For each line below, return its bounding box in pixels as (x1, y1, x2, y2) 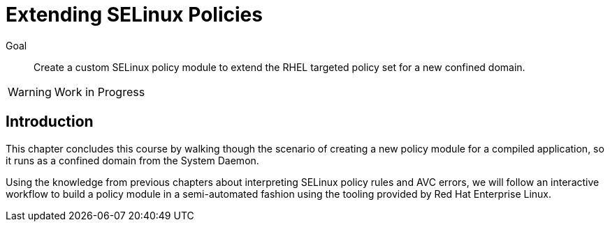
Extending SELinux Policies (6, 3, 263, 26)
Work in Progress (54, 84, 145, 99)
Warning (8, 84, 52, 99)
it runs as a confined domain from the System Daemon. (6, 154, 259, 166)
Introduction (6, 113, 94, 131)
